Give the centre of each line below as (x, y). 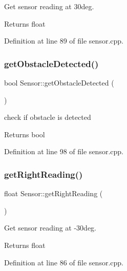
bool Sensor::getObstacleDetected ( (59, 82)
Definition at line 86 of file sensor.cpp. (64, 262)
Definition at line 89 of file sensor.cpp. (64, 41)
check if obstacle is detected (48, 117)
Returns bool (25, 134)
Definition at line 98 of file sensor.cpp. (64, 151)
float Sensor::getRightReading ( (54, 193)
